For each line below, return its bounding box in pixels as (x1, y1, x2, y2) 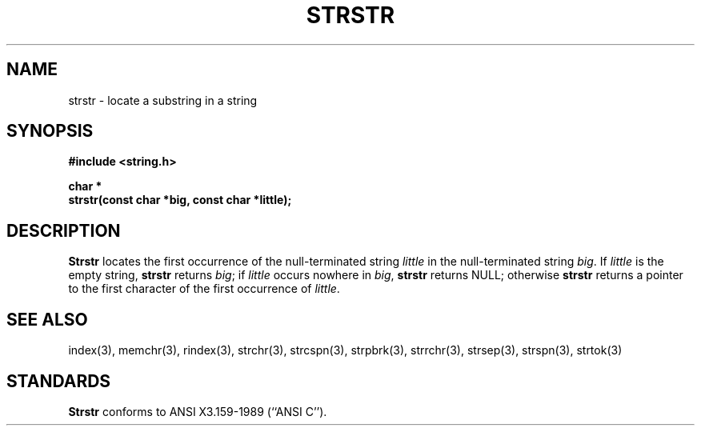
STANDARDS (6, 370, 111, 391)
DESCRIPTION (6, 220, 121, 241)
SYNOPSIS (6, 121, 94, 142)
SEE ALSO (6, 309, 88, 330)
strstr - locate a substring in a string (68, 93, 258, 107)
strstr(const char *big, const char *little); (68, 193, 292, 207)
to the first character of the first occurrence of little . (68, 282, 340, 296)
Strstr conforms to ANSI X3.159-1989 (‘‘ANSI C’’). (68, 404, 327, 418)
